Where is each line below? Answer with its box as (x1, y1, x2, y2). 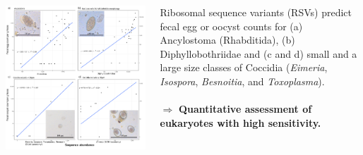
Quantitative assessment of (178, 101, 312, 116)
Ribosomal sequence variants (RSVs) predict (160, 5, 352, 19)
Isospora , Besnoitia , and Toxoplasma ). (160, 73, 325, 88)
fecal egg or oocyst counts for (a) (160, 18, 303, 33)
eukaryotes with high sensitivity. (160, 115, 321, 130)
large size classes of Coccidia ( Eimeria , (160, 60, 328, 75)
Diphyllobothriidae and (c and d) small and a (160, 46, 357, 61)
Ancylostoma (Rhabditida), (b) (160, 32, 295, 47)
